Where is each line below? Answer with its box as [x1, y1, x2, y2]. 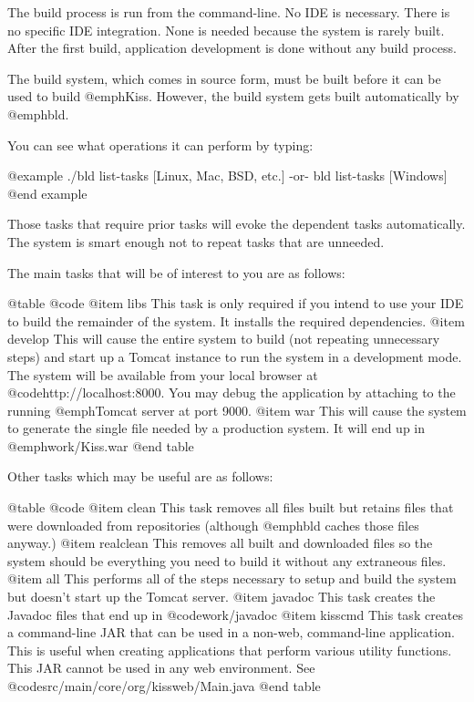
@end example [7, 183, 88, 202]
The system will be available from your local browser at [7, 365, 318, 384]
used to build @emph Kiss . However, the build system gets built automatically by [7, 87, 459, 106]
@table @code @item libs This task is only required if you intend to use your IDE [7, 294, 464, 313]
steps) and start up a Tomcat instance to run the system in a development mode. [7, 346, 462, 366]
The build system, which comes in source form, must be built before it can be [7, 68, 441, 88]
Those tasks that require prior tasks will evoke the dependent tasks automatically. [7, 214, 466, 233]
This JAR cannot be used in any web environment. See [7, 658, 315, 677]
